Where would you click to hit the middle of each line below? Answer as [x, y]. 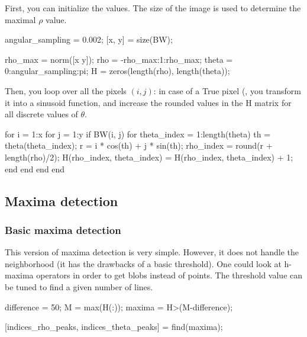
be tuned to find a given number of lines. [79, 286]
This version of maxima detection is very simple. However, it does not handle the [152, 252]
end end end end [35, 168]
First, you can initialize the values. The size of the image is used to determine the [153, 8]
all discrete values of [41, 114]
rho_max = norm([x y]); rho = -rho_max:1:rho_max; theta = [119, 59]
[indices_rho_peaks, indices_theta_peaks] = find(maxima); [114, 327]
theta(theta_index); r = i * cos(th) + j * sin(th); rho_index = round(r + [139, 145]
